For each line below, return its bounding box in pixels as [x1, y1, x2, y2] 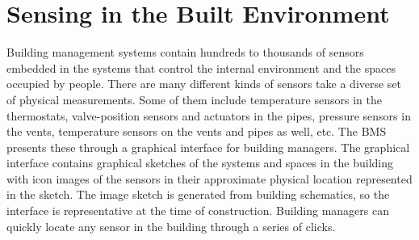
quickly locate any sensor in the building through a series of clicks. [6, 217, 336, 234]
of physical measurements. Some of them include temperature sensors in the [6, 91, 382, 107]
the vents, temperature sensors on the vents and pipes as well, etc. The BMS [6, 123, 387, 140]
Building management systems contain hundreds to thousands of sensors [6, 44, 364, 61]
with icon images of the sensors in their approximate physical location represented [6, 170, 413, 187]
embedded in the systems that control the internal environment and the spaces [6, 59, 396, 76]
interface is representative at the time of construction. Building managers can [6, 202, 389, 219]
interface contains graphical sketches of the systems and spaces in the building [6, 154, 393, 171]
